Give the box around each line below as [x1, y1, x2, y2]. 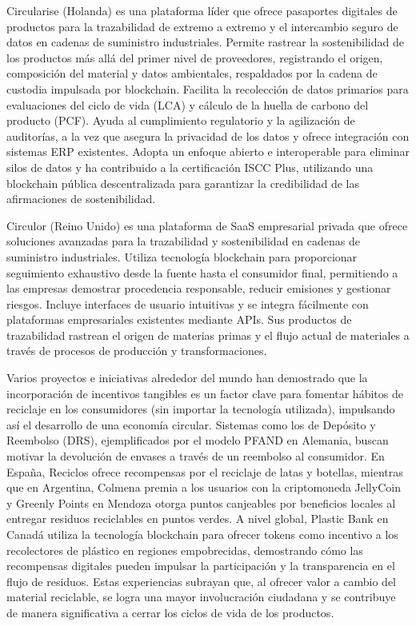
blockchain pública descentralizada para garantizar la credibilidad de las [6, 174, 359, 191]
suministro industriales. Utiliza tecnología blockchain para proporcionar [6, 248, 358, 265]
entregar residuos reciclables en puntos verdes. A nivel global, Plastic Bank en [6, 510, 389, 527]
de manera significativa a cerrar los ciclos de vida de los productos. [6, 604, 334, 620]
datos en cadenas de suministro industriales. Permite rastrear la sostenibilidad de [6, 34, 404, 50]
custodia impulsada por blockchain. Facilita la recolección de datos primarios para [6, 80, 409, 97]
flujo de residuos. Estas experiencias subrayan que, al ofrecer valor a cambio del [6, 572, 396, 589]
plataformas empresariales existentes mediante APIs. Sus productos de [6, 311, 352, 328]
